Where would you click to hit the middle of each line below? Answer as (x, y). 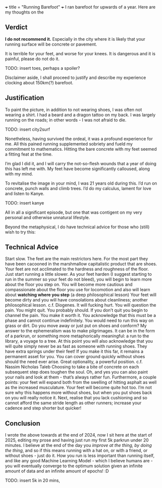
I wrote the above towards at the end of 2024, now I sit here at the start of (79, 435)
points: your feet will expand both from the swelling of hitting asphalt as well (81, 382)
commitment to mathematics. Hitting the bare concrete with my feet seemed (81, 149)
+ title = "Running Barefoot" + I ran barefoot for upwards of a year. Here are (80, 7)
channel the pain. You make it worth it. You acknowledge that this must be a (81, 315)
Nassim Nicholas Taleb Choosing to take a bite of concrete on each (72, 367)
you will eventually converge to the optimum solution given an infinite (74, 466)
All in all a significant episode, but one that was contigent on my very (74, 212)
